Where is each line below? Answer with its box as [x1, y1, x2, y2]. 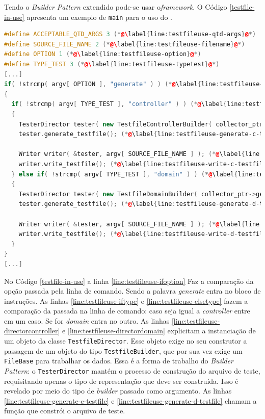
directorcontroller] [4, 325, 60, 336]
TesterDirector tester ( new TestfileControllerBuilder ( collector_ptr [18, 120, 263, 128]
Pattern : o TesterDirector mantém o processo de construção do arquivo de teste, [4, 365, 260, 376]
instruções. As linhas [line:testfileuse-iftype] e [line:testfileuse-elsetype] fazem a [4, 295, 248, 306]
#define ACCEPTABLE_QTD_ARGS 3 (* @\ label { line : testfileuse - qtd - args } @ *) [4, 31, 256, 38]
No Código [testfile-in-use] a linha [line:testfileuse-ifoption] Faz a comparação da [4, 275, 254, 286]
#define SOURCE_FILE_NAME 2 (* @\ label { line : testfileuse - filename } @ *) [4, 40, 245, 48]
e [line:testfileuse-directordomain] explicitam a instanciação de [62, 325, 256, 336]
